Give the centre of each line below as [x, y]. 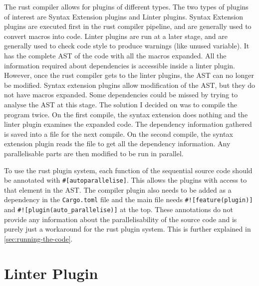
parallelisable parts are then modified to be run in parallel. [94, 153]
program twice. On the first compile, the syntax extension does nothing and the [126, 114]
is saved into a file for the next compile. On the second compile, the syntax [119, 134]
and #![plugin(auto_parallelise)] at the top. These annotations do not [119, 209]
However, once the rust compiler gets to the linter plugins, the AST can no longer [129, 75]
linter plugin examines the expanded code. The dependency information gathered [128, 124]
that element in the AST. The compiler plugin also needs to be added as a [118, 189]
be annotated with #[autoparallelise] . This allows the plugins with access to [126, 180]
